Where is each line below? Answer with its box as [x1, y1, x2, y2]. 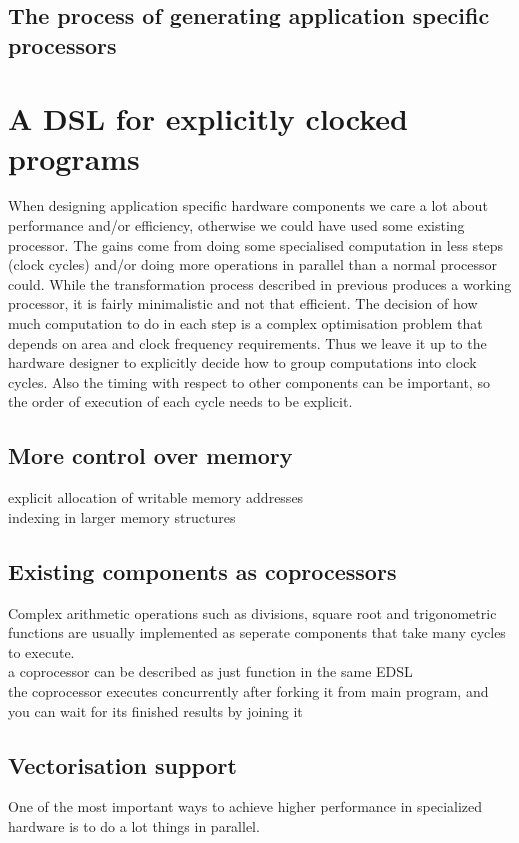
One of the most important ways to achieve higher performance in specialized [8, 796, 483, 817]
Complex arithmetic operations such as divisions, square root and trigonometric [8, 602, 497, 623]
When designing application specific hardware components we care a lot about [8, 195, 488, 216]
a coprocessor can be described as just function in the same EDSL [8, 661, 413, 682]
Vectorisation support [8, 749, 237, 780]
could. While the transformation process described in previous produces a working [8, 273, 512, 294]
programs [8, 137, 140, 178]
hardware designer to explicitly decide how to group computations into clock [8, 352, 477, 373]
